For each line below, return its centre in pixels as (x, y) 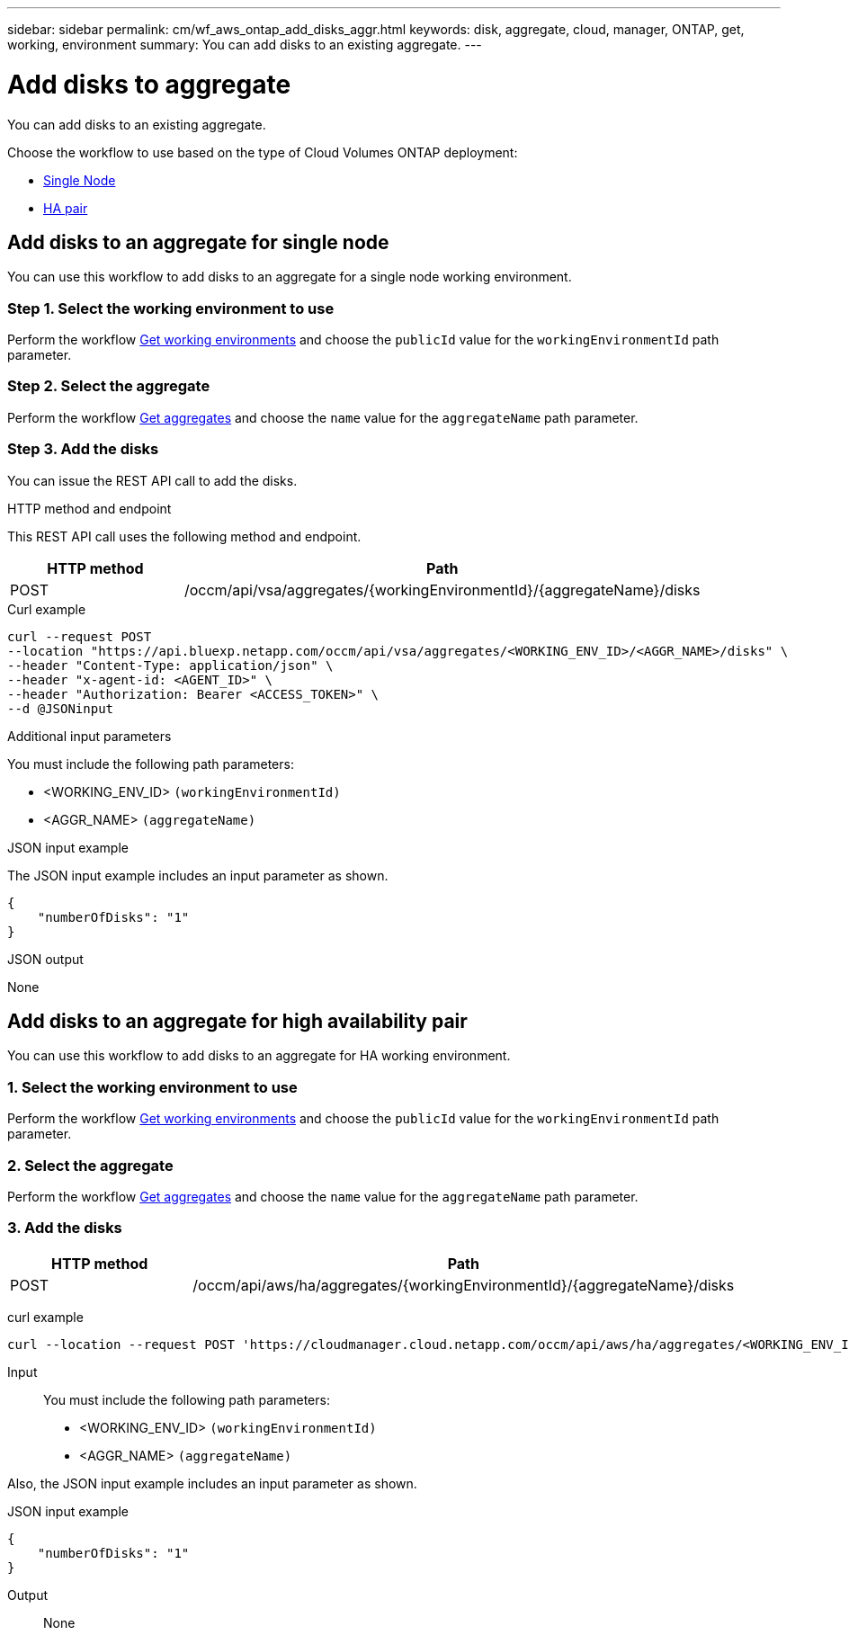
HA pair (66, 208)
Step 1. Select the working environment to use (171, 308)
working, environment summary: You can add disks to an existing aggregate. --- (245, 45)
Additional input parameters (89, 736)
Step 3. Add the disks (83, 449)
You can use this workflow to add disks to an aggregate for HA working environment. (259, 1056)
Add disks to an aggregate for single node (198, 242)
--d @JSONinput (61, 708)
